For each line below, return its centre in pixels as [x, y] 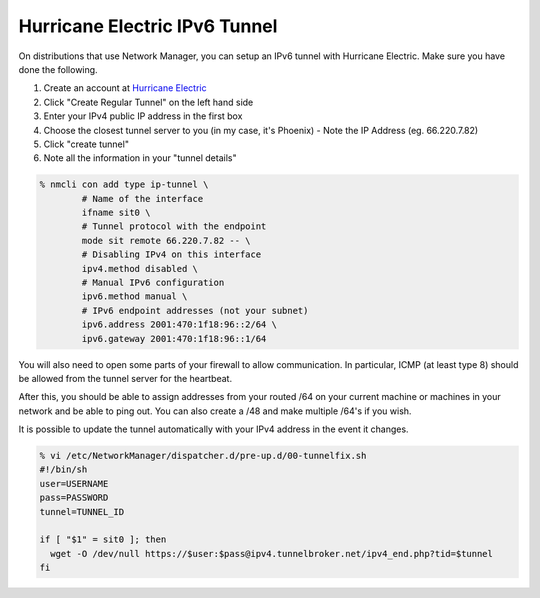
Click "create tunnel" [86, 144]
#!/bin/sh [63, 469]
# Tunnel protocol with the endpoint [174, 226]
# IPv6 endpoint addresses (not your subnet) [195, 310]
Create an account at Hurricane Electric [125, 88]
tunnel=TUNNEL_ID [82, 511]
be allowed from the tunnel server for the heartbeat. [125, 378]
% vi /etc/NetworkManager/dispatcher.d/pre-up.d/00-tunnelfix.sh [203, 456]
